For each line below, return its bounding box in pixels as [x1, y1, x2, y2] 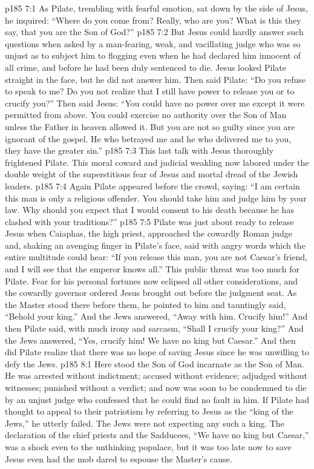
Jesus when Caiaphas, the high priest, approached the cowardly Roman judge [5, 227, 292, 240]
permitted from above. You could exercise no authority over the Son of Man [5, 108, 287, 121]
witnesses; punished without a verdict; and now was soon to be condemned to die [5, 381, 307, 393]
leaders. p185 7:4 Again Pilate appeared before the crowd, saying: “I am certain [5, 179, 300, 192]
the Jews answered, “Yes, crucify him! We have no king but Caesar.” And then [5, 333, 296, 346]
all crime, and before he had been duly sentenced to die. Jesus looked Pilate [5, 61, 287, 73]
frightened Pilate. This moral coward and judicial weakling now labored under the [5, 156, 309, 168]
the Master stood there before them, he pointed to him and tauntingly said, [5, 298, 286, 310]
